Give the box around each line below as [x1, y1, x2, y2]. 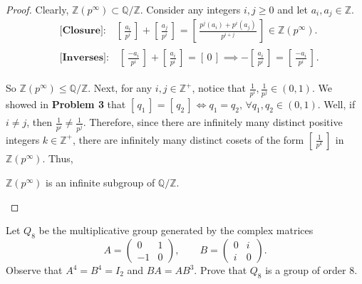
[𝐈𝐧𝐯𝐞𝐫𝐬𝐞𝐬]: [59, 53, 109, 63]
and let [277, 2, 308, 16]
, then [26, 115, 53, 130]
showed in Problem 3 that [6, 97, 126, 112]
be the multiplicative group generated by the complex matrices [38, 223, 314, 238]
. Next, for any [88, 80, 152, 95]
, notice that [192, 80, 246, 95]
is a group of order [265, 263, 346, 277]
